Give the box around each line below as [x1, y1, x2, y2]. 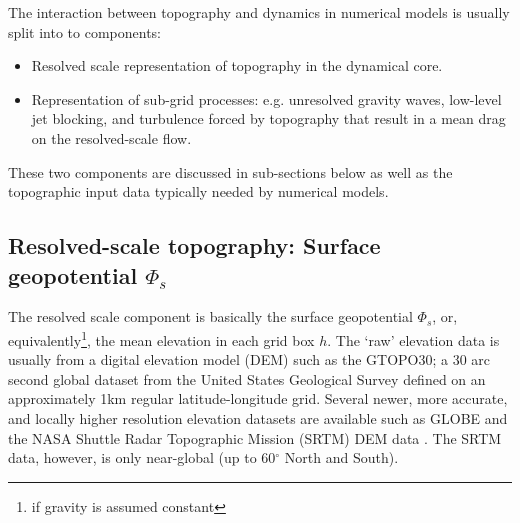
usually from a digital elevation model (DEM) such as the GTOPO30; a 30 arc [8, 349, 491, 370]
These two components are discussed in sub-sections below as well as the [8, 161, 453, 182]
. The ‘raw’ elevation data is [327, 329, 500, 350]
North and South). [284, 447, 399, 468]
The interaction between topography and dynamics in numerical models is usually [8, 2, 510, 22]
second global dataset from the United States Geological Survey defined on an [8, 368, 486, 389]
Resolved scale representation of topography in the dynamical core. [31, 55, 443, 76]
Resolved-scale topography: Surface [8, 230, 381, 261]
